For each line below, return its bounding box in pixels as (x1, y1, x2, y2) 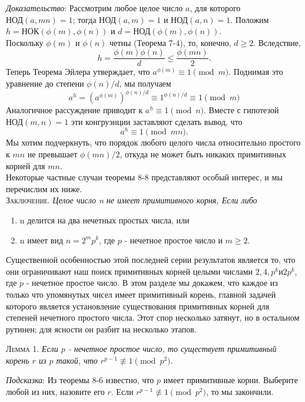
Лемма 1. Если (6, 342, 58, 355)
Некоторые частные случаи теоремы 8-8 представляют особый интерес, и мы (6, 171, 283, 183)
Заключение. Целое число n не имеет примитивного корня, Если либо (6, 194, 257, 206)
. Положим (230, 13, 269, 25)
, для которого (190, 2, 241, 14)
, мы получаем (119, 77, 171, 90)
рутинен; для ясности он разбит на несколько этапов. (6, 322, 197, 335)
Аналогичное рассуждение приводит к (6, 104, 143, 116)
